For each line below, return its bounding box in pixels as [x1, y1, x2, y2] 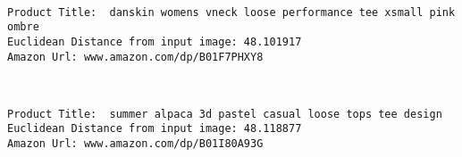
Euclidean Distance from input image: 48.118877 [7, 122, 302, 136]
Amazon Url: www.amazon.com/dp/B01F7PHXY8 [7, 50, 264, 63]
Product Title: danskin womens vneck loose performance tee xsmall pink [7, 5, 456, 19]
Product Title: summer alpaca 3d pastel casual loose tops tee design [7, 107, 442, 120]
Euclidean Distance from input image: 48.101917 [7, 35, 302, 48]
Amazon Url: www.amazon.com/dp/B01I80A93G [7, 137, 264, 151]
